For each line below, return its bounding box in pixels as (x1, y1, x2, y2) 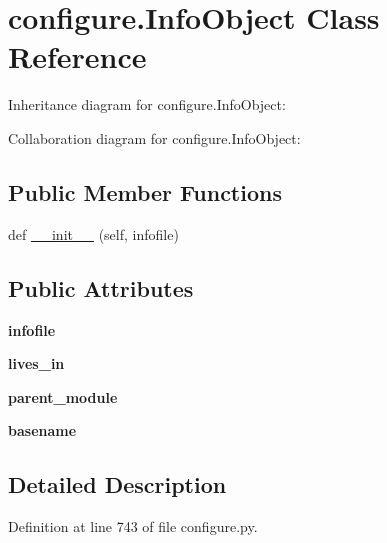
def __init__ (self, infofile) (8, 223, 179, 244)
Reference (8, 36, 147, 77)
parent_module (8, 386, 118, 407)
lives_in (8, 353, 65, 374)
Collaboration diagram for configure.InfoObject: (8, 127, 301, 148)
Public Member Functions (8, 176, 282, 207)
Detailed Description (8, 469, 227, 500)
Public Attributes (8, 272, 194, 303)
